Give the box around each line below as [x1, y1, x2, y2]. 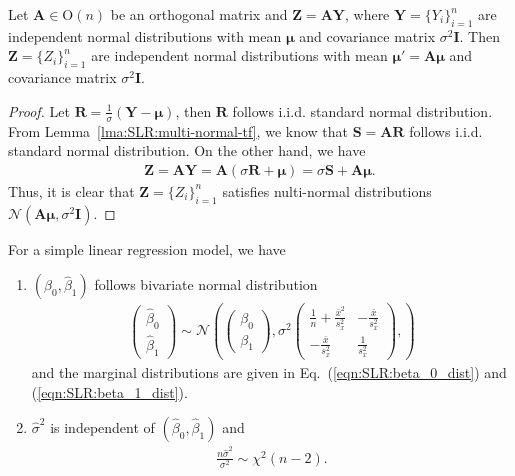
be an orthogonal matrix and [110, 4, 288, 24]
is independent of [50, 417, 155, 438]
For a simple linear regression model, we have [8, 238, 286, 259]
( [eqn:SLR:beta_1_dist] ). [31, 381, 188, 402]
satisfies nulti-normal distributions [222, 180, 432, 201]
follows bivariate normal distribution [94, 274, 318, 295]
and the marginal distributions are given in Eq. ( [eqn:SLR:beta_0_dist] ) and [31, 361, 507, 382]
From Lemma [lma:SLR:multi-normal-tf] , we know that [8, 120, 348, 141]
